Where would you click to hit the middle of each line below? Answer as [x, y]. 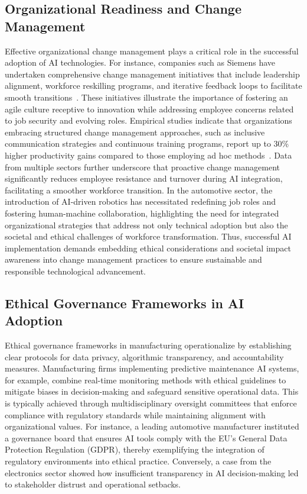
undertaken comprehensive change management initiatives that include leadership [152, 74]
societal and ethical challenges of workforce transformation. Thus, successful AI [148, 236]
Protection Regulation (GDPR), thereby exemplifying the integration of [135, 449]
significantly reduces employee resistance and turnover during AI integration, [144, 178]
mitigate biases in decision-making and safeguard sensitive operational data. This [152, 391]
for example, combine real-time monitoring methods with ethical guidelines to [146, 380]
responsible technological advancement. [75, 271]
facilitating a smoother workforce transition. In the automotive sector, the [139, 190]
